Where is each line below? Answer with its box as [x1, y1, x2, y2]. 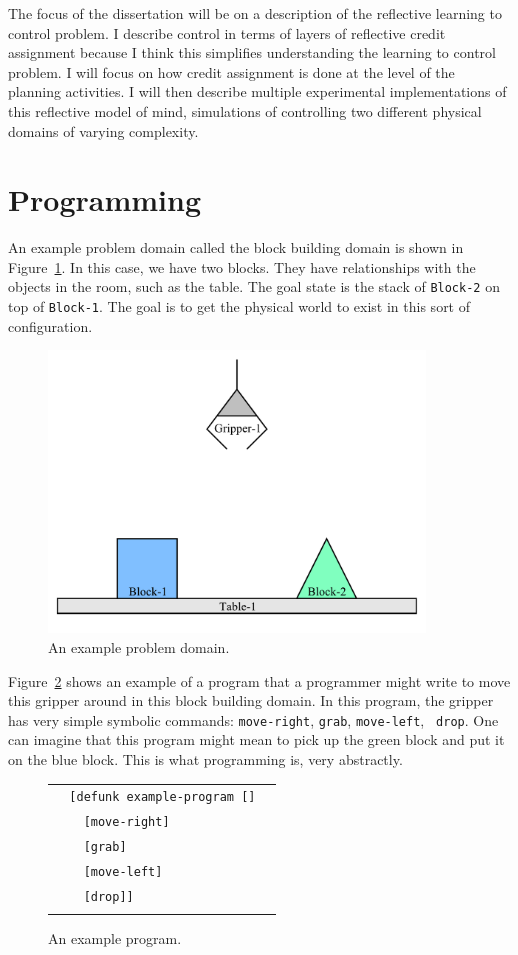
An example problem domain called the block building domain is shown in [8, 237, 464, 258]
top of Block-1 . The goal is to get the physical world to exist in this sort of [8, 296, 471, 317]
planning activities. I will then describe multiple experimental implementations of [8, 81, 507, 102]
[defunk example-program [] [69, 790, 256, 805]
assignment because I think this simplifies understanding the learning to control [8, 42, 496, 63]
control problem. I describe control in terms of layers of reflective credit [8, 22, 446, 43]
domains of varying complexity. [8, 120, 199, 141]
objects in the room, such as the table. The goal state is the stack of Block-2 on [8, 276, 500, 297]
